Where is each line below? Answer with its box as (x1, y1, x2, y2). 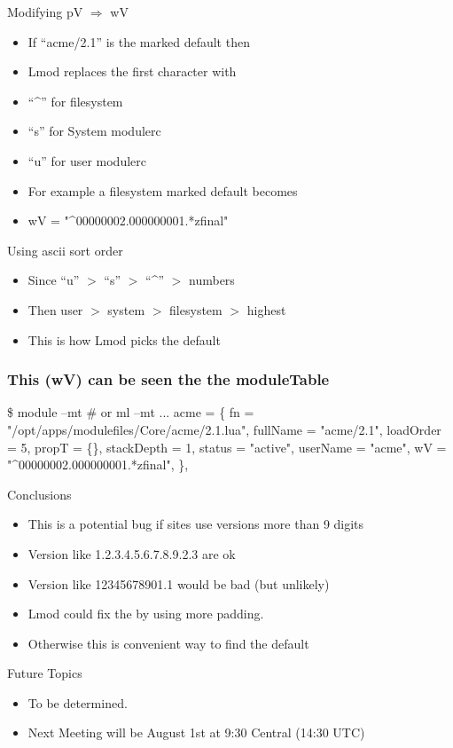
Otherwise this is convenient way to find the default (27, 634, 309, 652)
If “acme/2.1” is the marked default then (27, 32, 250, 51)
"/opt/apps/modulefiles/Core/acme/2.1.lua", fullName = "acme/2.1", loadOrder (7, 420, 441, 438)
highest (246, 300, 286, 319)
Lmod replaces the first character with (27, 62, 237, 81)
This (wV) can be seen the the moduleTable (7, 368, 330, 390)
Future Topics (7, 664, 82, 682)
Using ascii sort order (7, 240, 123, 259)
